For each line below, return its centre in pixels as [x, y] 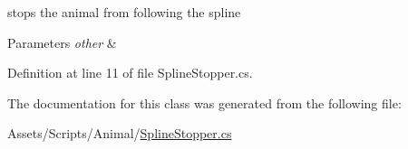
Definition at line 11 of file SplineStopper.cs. [130, 73]
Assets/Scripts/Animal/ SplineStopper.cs [120, 133]
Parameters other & [62, 42]
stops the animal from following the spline [124, 12]
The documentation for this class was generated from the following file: [204, 102]
